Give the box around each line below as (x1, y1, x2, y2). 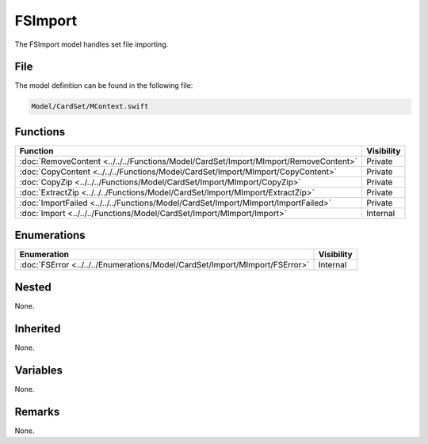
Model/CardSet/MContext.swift (31, 102, 149, 111)
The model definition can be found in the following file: (14, 81, 193, 90)
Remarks (14, 404, 60, 419)
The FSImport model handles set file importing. (14, 40, 169, 49)
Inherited (14, 321, 61, 336)
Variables (14, 363, 63, 377)
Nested (14, 280, 52, 294)
